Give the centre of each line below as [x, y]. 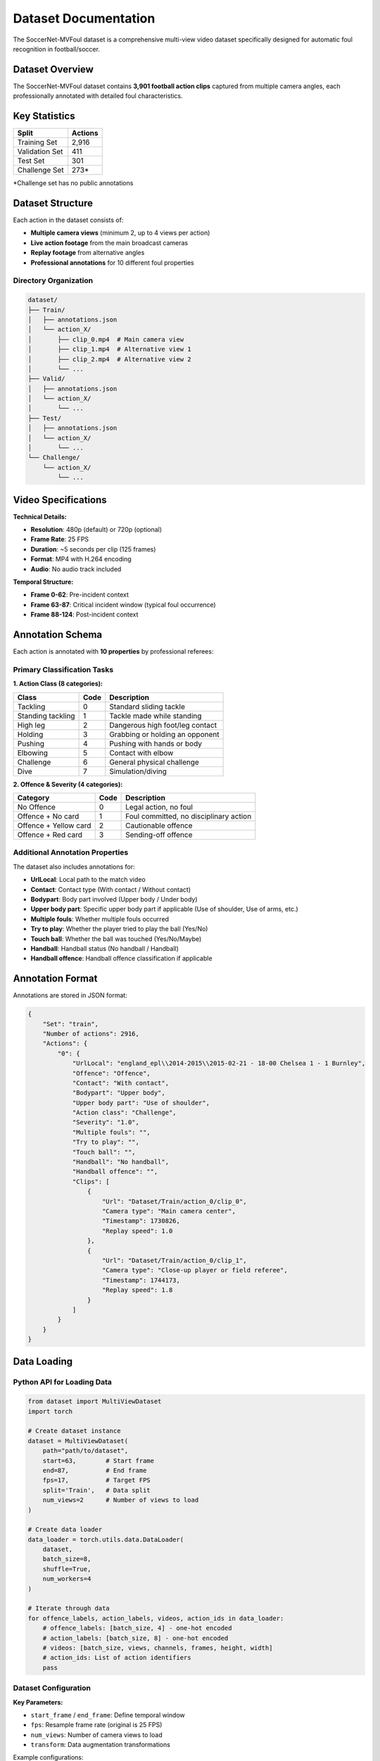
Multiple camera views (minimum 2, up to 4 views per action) [120, 233]
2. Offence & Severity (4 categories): [68, 784]
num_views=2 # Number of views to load [121, 1500]
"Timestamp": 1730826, [141, 1221]
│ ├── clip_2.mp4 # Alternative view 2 [109, 359]
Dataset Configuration [52, 1688]
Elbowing [33, 752]
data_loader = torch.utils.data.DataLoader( [106, 1539]
